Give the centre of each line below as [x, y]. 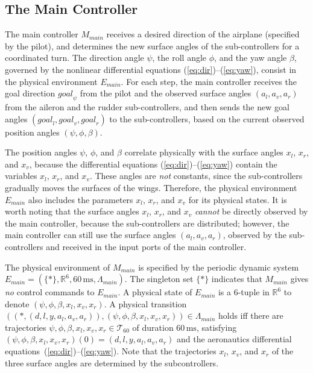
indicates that [237, 279]
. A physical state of [155, 292]
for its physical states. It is [238, 199]
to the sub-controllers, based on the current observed [207, 118]
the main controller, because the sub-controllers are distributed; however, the [147, 223]
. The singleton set [159, 279]
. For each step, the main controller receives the [209, 81]
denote [17, 303]
